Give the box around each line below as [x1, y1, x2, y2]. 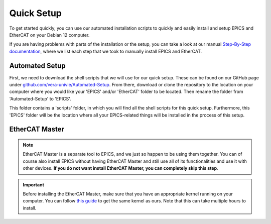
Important [23, 181, 45, 188]
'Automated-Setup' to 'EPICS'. [9, 95, 71, 101]
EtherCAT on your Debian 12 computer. [9, 32, 90, 38]
